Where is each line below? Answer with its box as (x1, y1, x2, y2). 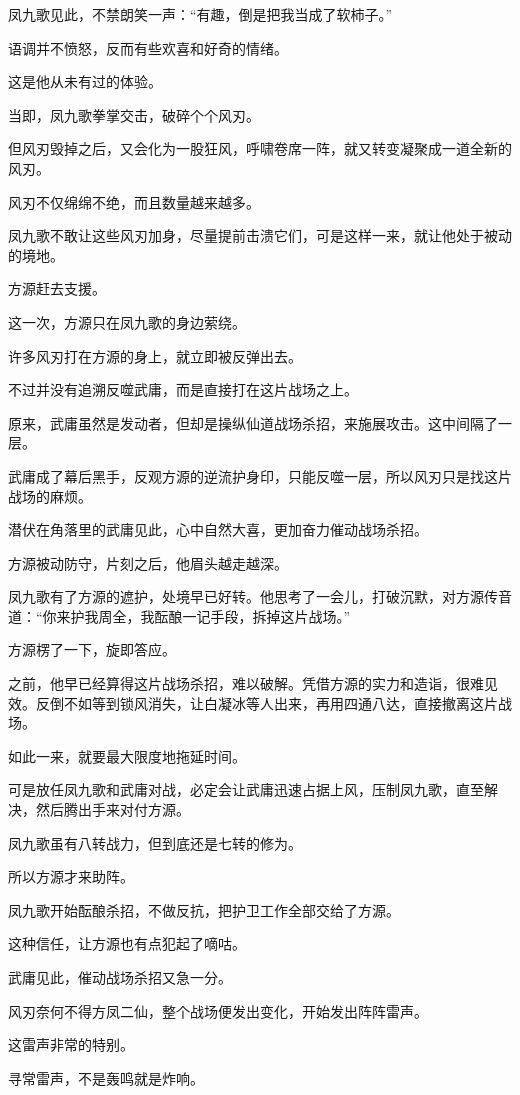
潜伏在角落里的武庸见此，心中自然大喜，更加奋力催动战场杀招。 (8, 519, 428, 540)
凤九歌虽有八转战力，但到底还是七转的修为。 (8, 832, 302, 853)
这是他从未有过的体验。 (8, 71, 162, 92)
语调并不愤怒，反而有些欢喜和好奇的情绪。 (8, 37, 288, 58)
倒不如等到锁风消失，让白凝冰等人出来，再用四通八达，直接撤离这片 (49, 692, 498, 713)
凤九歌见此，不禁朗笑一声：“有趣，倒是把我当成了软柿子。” (8, 4, 393, 24)
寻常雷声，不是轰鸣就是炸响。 (8, 1067, 204, 1088)
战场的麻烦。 (8, 485, 92, 506)
